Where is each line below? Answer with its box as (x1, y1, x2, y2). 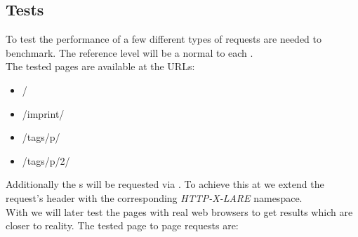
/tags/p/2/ (22, 153, 70, 168)
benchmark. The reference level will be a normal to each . (6, 45, 253, 60)
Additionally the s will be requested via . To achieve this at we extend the (6, 177, 324, 191)
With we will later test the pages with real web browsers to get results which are (6, 204, 353, 219)
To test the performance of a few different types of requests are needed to (6, 32, 322, 46)
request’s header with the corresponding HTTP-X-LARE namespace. (6, 190, 303, 205)
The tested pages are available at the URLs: (6, 59, 195, 74)
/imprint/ (22, 106, 65, 121)
